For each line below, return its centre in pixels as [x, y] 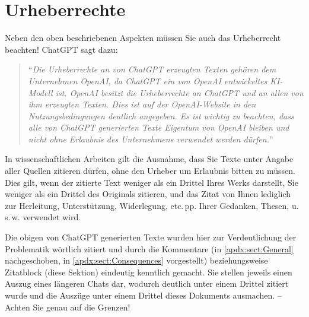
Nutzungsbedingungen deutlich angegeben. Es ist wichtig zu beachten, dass [161, 115]
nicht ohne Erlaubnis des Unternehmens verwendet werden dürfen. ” [151, 139]
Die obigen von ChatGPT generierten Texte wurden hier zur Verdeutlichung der [151, 237]
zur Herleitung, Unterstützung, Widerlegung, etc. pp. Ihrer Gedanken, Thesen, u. [152, 205]
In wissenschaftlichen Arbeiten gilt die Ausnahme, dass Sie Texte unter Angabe [149, 159]
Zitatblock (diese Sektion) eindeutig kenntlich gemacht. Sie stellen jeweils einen [149, 272]
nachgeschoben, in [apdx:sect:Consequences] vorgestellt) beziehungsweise [136, 260]
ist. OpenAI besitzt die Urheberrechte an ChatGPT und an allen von [179, 92]
